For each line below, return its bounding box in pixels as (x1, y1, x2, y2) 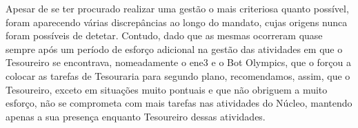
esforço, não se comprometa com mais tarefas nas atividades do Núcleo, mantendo (6, 96, 352, 110)
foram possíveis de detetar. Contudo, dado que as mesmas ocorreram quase (6, 28, 323, 43)
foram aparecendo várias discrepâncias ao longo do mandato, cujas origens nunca (6, 14, 348, 29)
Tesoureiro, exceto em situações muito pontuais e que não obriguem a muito (6, 82, 328, 96)
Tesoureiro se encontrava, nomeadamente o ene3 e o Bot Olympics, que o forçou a (6, 55, 352, 70)
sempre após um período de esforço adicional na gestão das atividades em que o (6, 41, 343, 56)
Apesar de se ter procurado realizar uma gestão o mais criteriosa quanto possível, (6, 1, 349, 15)
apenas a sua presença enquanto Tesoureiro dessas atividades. (6, 109, 266, 123)
